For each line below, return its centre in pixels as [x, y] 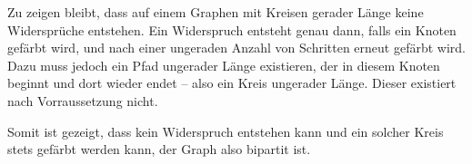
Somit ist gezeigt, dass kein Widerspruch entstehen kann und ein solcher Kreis [226, 131]
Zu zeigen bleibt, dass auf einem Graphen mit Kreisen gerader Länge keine [216, 12]
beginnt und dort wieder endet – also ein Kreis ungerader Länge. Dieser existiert [232, 83]
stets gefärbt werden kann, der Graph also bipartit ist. [159, 149]
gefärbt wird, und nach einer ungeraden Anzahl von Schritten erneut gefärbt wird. [236, 48]
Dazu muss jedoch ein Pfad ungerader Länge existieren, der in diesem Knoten [224, 65]
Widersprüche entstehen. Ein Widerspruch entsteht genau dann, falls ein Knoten [232, 29]
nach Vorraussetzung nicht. [83, 100]
